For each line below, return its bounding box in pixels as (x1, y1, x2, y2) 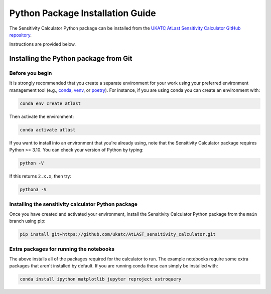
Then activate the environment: (9, 113, 74, 119)
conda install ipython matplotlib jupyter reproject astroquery (20, 276, 182, 282)
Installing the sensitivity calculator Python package (9, 201, 138, 208)
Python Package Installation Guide (9, 8, 156, 19)
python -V (20, 161, 44, 166)
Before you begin (9, 70, 52, 77)
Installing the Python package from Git (9, 54, 132, 63)
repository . (9, 32, 32, 38)
